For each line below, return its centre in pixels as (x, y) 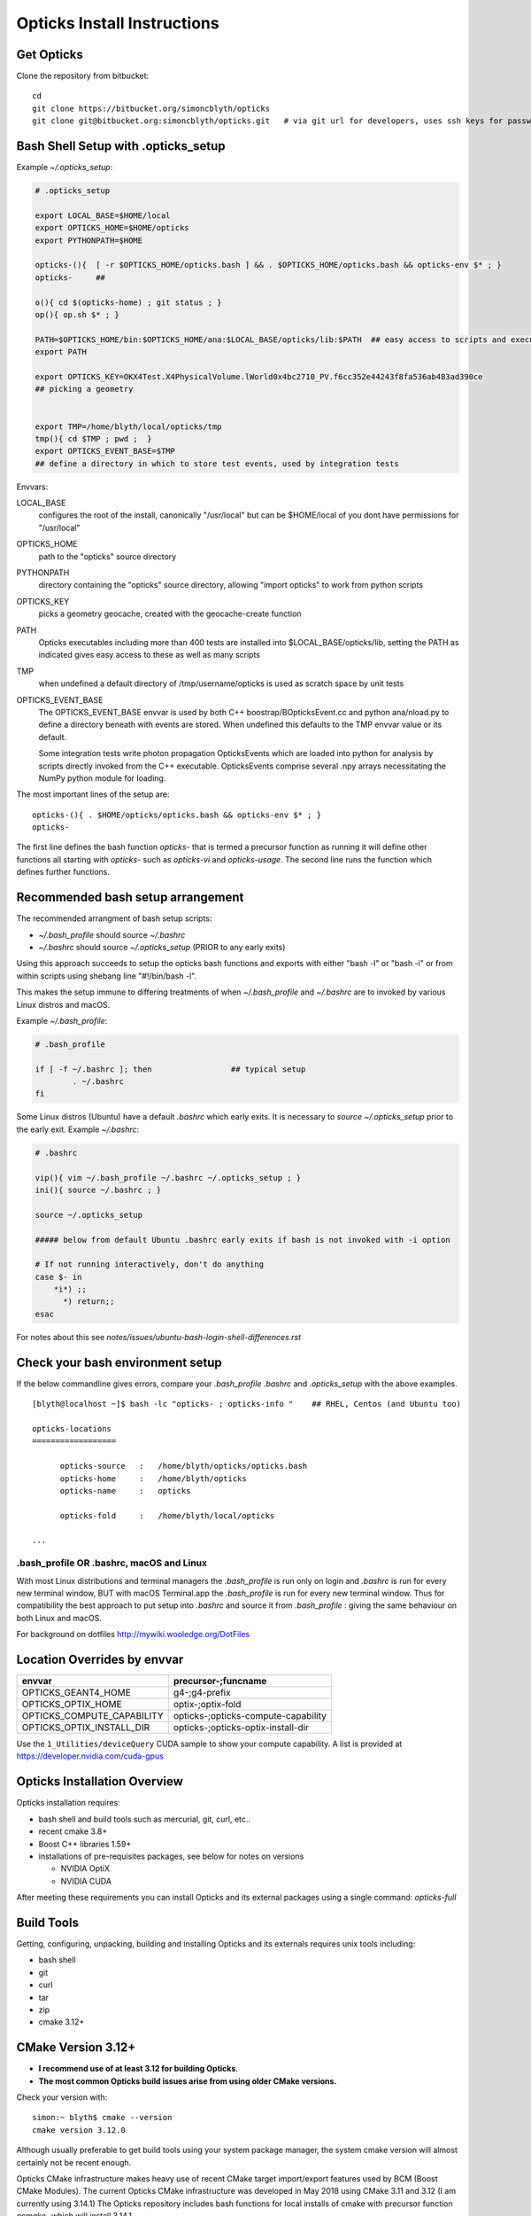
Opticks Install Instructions (118, 23)
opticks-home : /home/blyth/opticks (153, 1479)
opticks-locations (72, 1428)
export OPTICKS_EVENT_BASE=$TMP (105, 451)
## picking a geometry (84, 389)
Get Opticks (50, 55)
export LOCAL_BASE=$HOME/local (103, 215)
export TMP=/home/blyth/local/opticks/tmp (128, 426)
